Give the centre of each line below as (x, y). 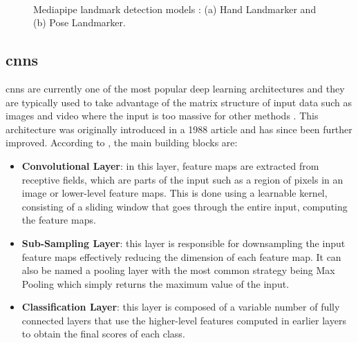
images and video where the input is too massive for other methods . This (162, 116)
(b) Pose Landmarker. (79, 22)
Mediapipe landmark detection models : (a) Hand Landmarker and (175, 9)
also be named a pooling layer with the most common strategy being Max (178, 270)
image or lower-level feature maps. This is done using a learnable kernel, (175, 193)
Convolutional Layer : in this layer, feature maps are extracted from (170, 165)
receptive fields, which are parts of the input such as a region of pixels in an (182, 179)
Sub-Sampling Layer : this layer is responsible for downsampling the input (183, 243)
